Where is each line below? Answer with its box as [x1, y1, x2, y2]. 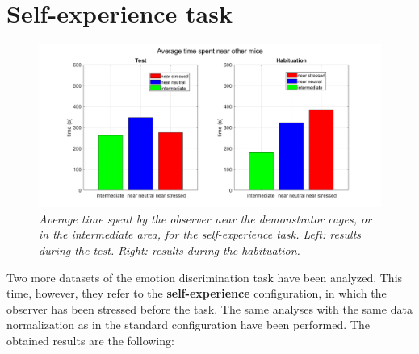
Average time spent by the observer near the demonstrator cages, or [39, 210, 372, 227]
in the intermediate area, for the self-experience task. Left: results [39, 226, 362, 243]
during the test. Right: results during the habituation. [39, 241, 300, 258]
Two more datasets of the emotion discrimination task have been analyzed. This [6, 269, 403, 285]
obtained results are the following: [6, 331, 174, 348]
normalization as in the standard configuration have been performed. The [6, 316, 370, 333]
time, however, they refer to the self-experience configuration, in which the [6, 285, 387, 302]
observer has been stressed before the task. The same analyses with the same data [6, 300, 413, 317]
